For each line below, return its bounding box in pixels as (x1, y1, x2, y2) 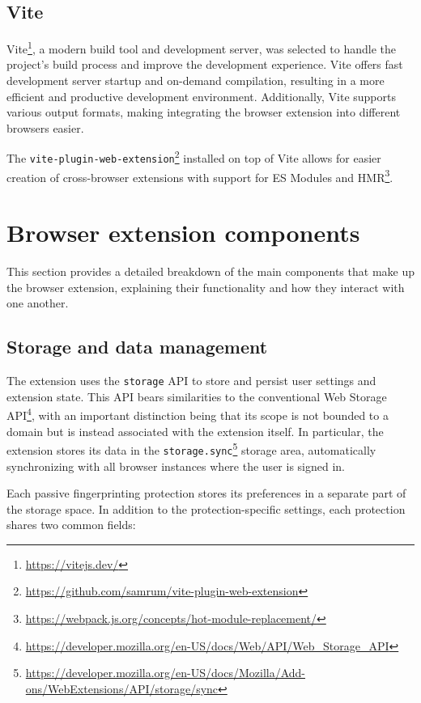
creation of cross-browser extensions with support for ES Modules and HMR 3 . (6, 166, 393, 185)
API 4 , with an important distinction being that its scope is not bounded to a (6, 404, 389, 423)
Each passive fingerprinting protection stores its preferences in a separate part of (6, 485, 406, 502)
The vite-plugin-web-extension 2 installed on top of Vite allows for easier (6, 147, 381, 167)
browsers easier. (6, 119, 84, 136)
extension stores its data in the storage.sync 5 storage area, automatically (6, 439, 376, 458)
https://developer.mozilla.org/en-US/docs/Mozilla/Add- (25, 664, 306, 681)
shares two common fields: (6, 516, 136, 533)
